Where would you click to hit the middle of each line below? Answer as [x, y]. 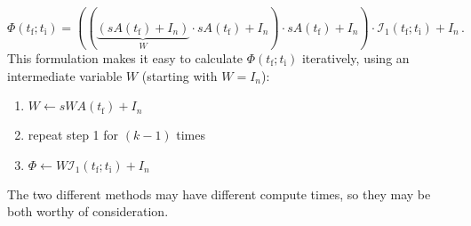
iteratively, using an [355, 58]
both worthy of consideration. [88, 211]
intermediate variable [65, 75]
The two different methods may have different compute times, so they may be [219, 194]
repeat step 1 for [73, 135]
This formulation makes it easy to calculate [125, 58]
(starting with [180, 75]
